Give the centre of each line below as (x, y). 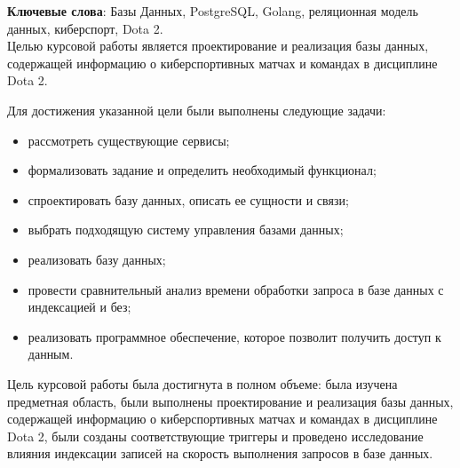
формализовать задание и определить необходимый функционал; (202, 170)
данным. (51, 354)
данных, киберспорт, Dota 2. (85, 28)
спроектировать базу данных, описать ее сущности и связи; (188, 199)
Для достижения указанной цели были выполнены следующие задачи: (197, 110)
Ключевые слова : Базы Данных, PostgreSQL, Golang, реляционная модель (213, 11)
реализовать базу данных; (97, 259)
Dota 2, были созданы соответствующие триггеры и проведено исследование (215, 436)
